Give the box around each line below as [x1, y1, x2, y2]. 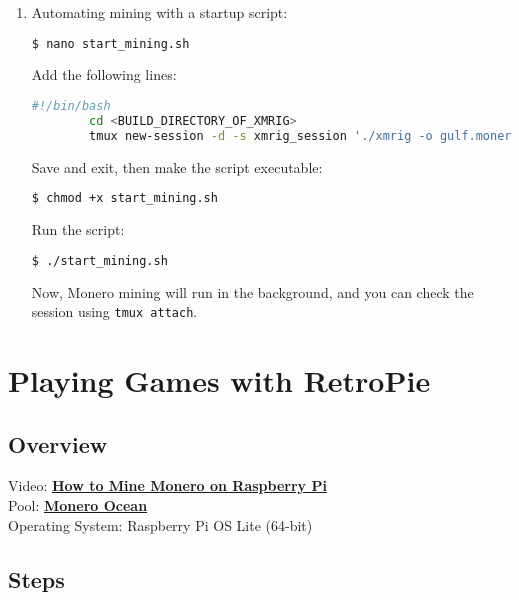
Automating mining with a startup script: [31, 2, 288, 22]
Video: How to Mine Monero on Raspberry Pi [8, 475, 327, 496]
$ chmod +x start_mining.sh [31, 191, 218, 206]
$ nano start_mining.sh [31, 36, 190, 51]
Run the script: [31, 219, 125, 240]
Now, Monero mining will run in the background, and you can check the [31, 281, 474, 302]
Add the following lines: [31, 64, 177, 85]
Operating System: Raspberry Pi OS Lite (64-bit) [8, 514, 313, 535]
